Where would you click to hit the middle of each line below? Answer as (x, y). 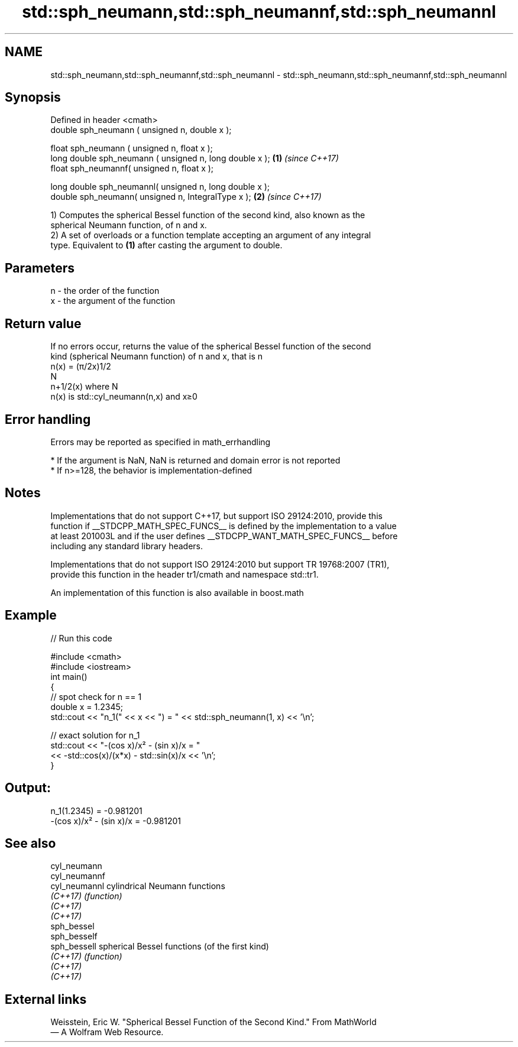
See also (30, 843)
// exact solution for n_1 (95, 735)
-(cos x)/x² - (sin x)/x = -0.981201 (116, 821)
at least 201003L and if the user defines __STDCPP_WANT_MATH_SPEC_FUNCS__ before (224, 536)
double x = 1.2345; (87, 706)
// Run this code (81, 638)
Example (31, 615)
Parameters (40, 268)
